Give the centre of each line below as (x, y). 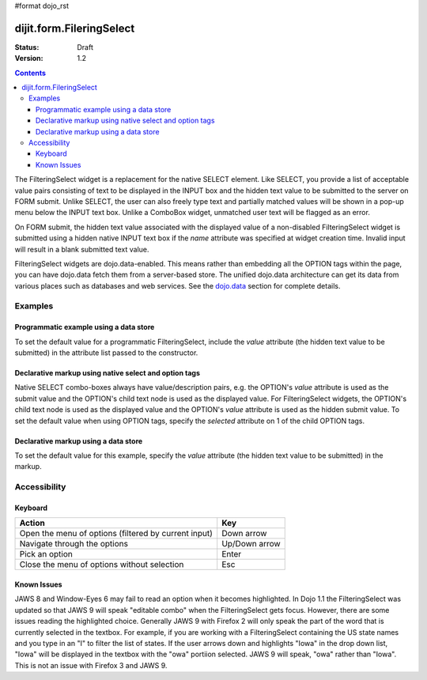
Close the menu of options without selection (102, 565)
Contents (30, 73)
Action (32, 523)
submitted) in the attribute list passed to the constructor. (106, 353)
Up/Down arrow (251, 544)
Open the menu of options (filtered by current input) (116, 534)
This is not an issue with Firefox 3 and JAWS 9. (91, 665)
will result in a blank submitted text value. (82, 249)
